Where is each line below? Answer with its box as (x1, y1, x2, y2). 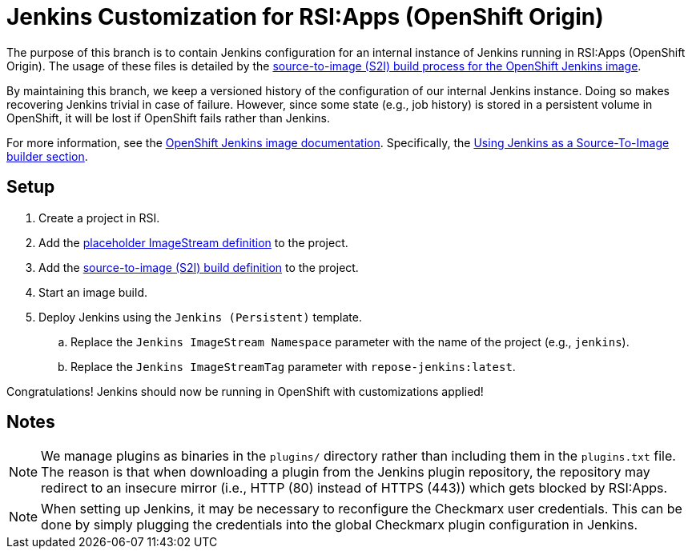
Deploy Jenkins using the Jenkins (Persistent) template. (38, 309, 362, 324)
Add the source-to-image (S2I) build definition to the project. (38, 260, 359, 274)
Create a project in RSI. (38, 210, 160, 225)
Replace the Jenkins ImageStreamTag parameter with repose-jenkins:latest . (70, 359, 516, 373)
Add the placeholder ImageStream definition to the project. (38, 235, 348, 250)
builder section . (6, 149, 88, 163)
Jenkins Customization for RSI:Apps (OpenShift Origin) (6, 3, 604, 30)
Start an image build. (38, 285, 148, 299)
